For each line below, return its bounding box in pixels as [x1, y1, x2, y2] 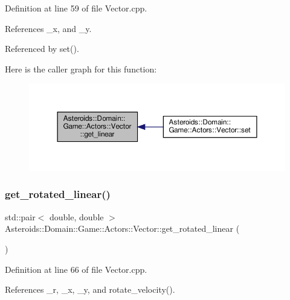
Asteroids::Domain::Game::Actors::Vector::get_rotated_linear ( [5, 222, 240, 235]
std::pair [5, 210, 36, 223]
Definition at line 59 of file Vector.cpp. [5, 2, 147, 14]
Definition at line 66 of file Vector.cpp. [5, 263, 147, 275]
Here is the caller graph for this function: [5, 62, 157, 75]
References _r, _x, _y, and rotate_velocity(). [5, 283, 175, 296]
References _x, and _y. [5, 22, 92, 34]
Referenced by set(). [5, 42, 79, 55]
